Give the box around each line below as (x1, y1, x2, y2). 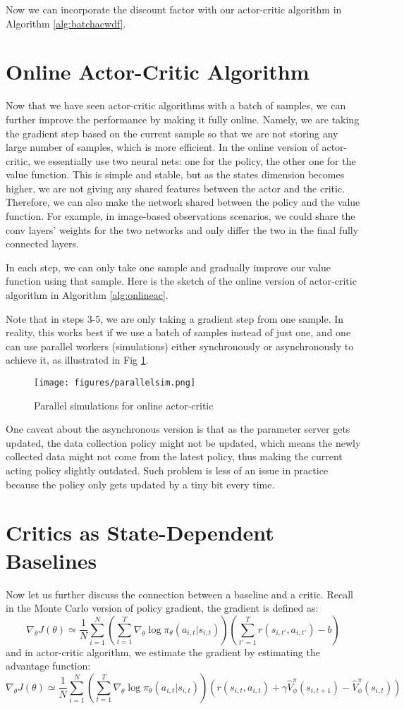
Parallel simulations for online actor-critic (34, 397, 214, 412)
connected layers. (6, 236, 79, 251)
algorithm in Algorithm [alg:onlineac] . (6, 288, 169, 302)
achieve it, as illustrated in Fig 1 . (6, 352, 149, 367)
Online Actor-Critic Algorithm (6, 57, 310, 86)
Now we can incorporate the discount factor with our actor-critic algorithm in (6, 2, 342, 16)
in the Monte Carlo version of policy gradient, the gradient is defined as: (6, 600, 319, 615)
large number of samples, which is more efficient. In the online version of (6, 140, 319, 154)
